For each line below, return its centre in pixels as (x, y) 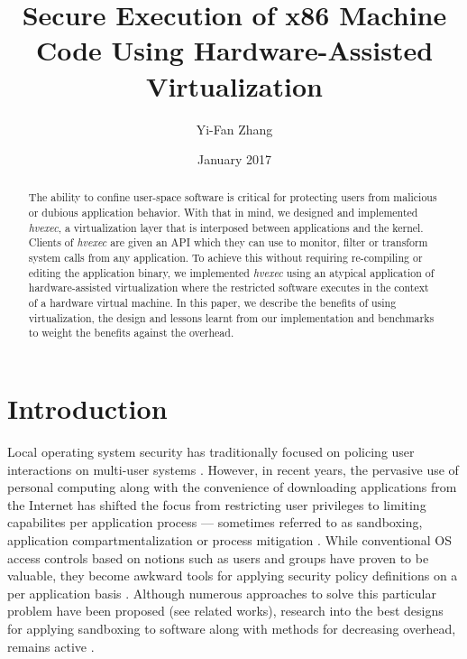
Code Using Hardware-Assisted (234, 50)
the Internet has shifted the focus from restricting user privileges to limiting (217, 504)
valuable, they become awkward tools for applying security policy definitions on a (233, 575)
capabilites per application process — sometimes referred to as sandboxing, (215, 522)
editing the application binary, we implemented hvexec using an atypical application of (231, 272)
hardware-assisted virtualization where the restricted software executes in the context (229, 288)
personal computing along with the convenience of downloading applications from (232, 487)
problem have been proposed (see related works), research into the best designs (225, 611)
